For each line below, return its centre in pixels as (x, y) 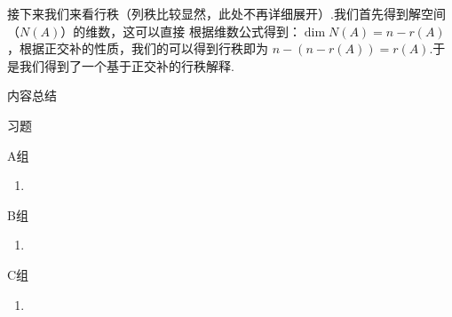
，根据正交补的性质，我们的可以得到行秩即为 (138, 48)
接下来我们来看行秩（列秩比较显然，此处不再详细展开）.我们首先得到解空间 (226, 13)
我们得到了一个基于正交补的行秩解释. (127, 65)
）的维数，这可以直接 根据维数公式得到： (181, 31)
